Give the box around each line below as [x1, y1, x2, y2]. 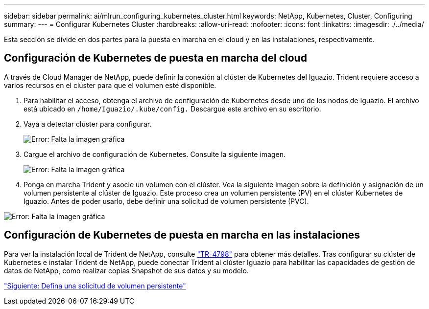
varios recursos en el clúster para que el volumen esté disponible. [4, 81, 216, 89]
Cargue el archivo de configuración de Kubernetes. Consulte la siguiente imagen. [24, 150, 286, 158]
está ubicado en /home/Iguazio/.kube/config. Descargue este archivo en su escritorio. [24, 104, 321, 113]
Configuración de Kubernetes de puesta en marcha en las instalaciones [4, 229, 360, 242]
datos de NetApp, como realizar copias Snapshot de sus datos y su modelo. [4, 266, 249, 275]
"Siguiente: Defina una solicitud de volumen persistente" [4, 281, 186, 290]
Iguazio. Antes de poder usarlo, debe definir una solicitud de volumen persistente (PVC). [24, 197, 309, 205]
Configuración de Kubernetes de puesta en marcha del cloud [4, 52, 307, 65]
